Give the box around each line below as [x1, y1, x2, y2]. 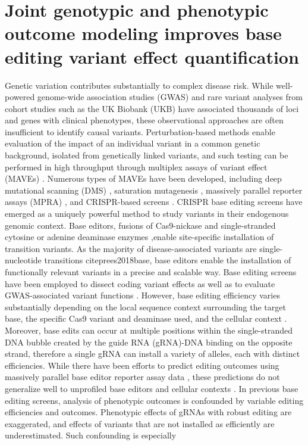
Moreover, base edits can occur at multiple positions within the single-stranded [5, 323, 293, 336]
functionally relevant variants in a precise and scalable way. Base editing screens [5, 266, 297, 278]
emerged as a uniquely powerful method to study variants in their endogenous [5, 207, 289, 220]
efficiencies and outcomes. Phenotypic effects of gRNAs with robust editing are [5, 406, 292, 418]
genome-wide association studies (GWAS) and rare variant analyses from [37, 91, 303, 103]
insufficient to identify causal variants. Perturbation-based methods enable [5, 125, 275, 138]
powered [5, 91, 35, 103]
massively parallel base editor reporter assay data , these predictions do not [5, 371, 280, 383]
